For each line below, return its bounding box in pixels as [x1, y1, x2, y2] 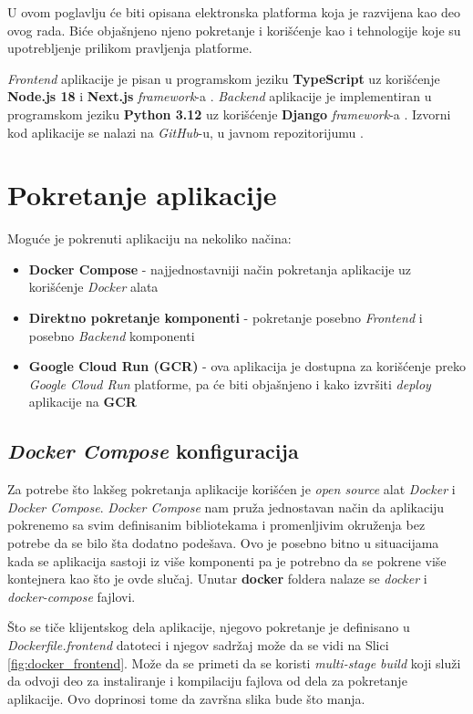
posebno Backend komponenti [28, 326, 195, 345]
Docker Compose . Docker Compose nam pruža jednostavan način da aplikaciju [7, 497, 445, 516]
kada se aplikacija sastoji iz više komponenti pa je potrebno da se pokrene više [7, 551, 447, 570]
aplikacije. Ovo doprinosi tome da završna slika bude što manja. [7, 688, 365, 708]
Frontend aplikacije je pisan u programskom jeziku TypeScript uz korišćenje [7, 68, 440, 88]
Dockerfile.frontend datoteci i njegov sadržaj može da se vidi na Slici [7, 635, 389, 654]
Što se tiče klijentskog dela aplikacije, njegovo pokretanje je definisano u [7, 617, 410, 636]
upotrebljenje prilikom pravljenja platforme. [7, 38, 252, 57]
